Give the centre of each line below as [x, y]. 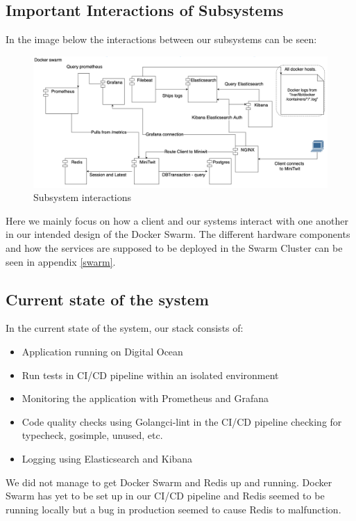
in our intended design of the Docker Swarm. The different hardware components [178, 234]
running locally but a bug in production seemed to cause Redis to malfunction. [173, 509]
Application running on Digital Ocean [102, 351]
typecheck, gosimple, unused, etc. [92, 435]
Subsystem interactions [83, 197]
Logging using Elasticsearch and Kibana [107, 458]
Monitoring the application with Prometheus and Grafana [145, 398]
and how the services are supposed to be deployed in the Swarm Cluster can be [174, 247]
